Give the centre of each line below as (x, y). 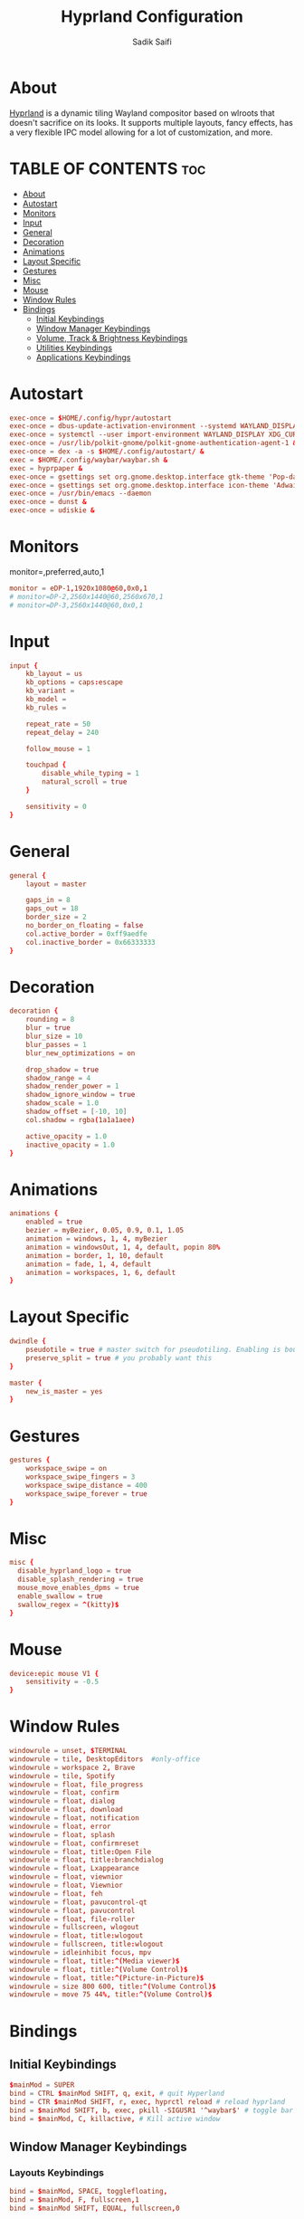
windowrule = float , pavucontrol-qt (78, 1902)
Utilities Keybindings (74, 348)
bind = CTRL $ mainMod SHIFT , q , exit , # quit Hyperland (117, 2094)
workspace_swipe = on (66, 1469)
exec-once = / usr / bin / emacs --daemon (81, 494)
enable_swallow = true (60, 1596)
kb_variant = (50, 691)
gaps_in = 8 (48, 900)
